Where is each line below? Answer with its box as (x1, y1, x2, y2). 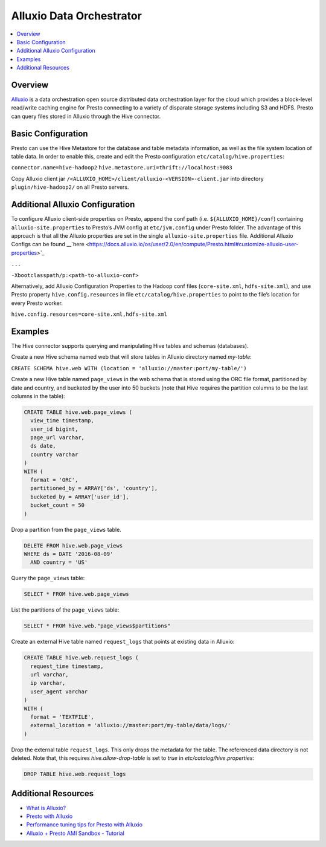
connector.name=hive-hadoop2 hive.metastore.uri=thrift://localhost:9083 (11, 164, 232, 171)
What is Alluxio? (26, 804, 66, 811)
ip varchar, (30, 679, 66, 687)
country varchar (30, 451, 78, 458)
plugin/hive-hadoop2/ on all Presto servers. (11, 183, 129, 191)
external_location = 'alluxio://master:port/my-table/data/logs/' (30, 722, 231, 729)
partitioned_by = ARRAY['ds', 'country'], (30, 485, 158, 492)
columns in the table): (11, 392, 66, 399)
